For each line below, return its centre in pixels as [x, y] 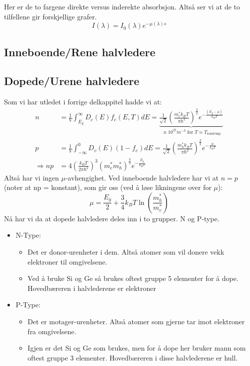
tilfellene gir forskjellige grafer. [50, 16]
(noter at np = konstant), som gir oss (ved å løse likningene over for [108, 187]
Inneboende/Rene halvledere [80, 51]
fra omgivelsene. [52, 331]
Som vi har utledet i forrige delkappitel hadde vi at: [83, 102]
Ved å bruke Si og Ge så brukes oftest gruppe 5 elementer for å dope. [133, 278]
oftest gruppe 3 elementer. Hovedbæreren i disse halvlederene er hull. [132, 357]
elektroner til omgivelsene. [67, 261]
